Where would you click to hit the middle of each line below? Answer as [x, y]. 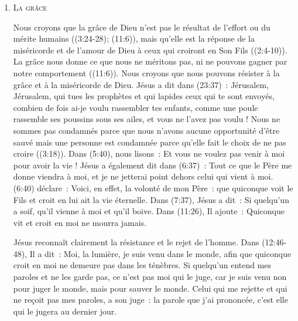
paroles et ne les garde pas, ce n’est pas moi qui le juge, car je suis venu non [150, 277]
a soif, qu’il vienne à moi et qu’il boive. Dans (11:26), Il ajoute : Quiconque [149, 211]
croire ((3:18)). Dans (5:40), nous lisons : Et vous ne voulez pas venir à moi [149, 153]
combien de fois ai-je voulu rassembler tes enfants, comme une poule [136, 107]
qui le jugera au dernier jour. [65, 311]
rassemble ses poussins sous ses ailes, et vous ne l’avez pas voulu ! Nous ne [147, 119]
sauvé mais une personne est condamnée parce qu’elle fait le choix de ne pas [150, 142]
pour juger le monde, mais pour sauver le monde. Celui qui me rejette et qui [150, 288]
